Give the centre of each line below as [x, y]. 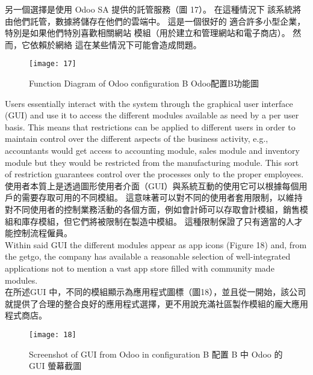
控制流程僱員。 [42, 233]
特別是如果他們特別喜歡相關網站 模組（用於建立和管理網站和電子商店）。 [147, 33]
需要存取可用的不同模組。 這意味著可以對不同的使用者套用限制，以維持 [162, 197]
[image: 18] [53, 334]
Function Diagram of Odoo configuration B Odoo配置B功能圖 [144, 83]
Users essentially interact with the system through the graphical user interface [149, 103]
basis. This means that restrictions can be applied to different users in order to [150, 127]
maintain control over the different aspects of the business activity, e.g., [137, 139]
